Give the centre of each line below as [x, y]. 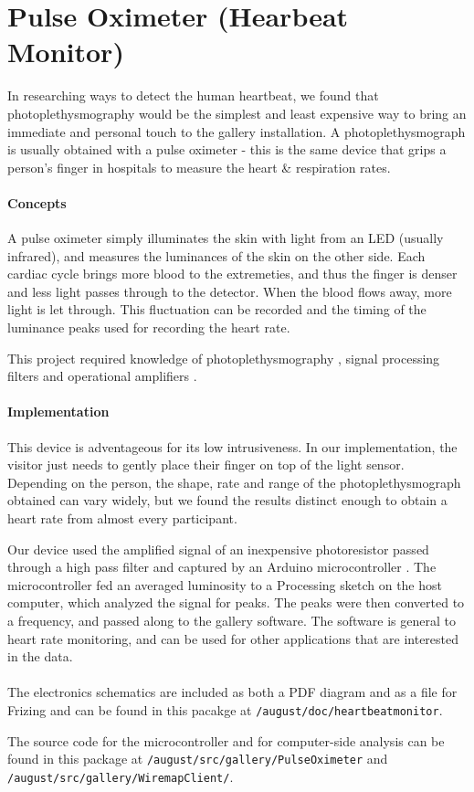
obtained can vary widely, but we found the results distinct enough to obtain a [227, 500]
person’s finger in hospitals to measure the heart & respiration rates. [199, 167]
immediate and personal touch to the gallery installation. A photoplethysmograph [237, 131]
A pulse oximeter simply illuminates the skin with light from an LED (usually [226, 238]
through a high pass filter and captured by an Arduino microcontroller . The [222, 567]
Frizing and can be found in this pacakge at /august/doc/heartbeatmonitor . [225, 709]
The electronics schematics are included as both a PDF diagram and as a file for [232, 692]
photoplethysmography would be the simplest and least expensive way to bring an [237, 113]
